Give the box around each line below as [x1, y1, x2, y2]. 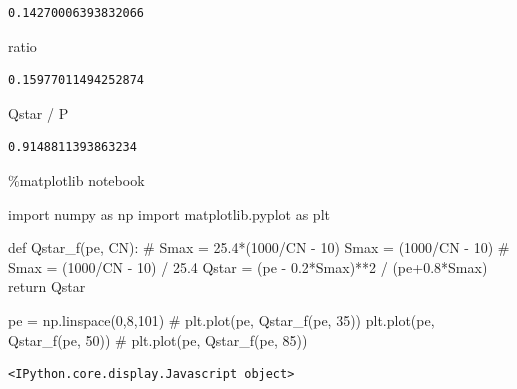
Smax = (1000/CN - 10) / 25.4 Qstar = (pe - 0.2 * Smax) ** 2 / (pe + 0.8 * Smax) [8, 256, 488, 277]
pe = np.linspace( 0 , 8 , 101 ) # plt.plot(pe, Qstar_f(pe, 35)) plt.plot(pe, [8, 309, 435, 330]
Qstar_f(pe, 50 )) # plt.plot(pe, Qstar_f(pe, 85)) [8, 329, 308, 350]
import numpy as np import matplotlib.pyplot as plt [8, 203, 330, 224]
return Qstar [8, 276, 86, 297]
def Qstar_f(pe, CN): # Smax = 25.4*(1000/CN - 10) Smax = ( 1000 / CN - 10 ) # [8, 237, 510, 258]
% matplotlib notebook [8, 169, 145, 190]
